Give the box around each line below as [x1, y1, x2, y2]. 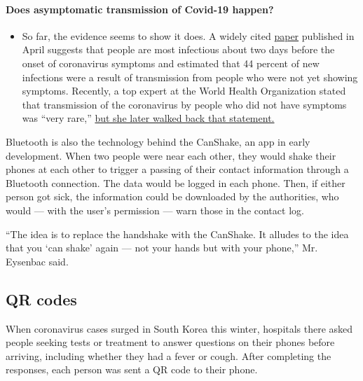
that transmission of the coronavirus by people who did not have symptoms [22, 97, 347, 111]
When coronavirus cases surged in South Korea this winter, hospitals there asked [6, 321, 353, 335]
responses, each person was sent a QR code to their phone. [6, 362, 258, 377]
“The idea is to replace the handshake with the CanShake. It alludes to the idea [6, 226, 349, 241]
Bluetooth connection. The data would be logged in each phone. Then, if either [6, 175, 345, 190]
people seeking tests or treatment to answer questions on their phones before [6, 335, 335, 349]
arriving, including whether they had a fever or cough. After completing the [6, 348, 331, 363]
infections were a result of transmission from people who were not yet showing [22, 69, 358, 84]
